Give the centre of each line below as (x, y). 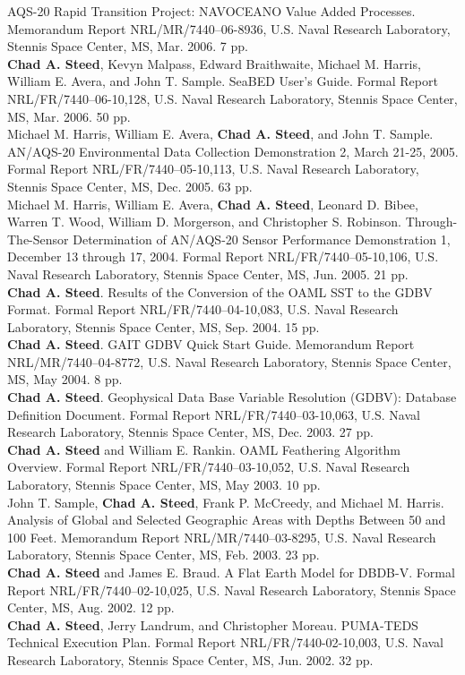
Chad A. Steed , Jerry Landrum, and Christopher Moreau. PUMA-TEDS (213, 624)
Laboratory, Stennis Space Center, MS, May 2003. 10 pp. (164, 485)
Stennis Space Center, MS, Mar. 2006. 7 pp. (128, 46)
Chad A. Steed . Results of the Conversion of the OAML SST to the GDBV (220, 291)
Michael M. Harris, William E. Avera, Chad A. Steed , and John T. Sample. (220, 134)
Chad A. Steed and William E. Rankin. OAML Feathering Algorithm (204, 449)
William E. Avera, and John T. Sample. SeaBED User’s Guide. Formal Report (223, 81)
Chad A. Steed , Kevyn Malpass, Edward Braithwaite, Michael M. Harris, (214, 63)
